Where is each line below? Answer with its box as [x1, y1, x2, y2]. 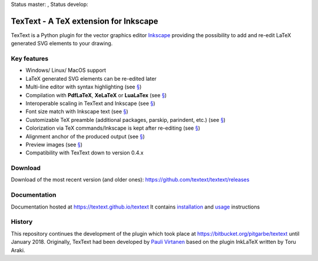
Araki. [11, 246, 25, 253]
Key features [11, 55, 49, 63]
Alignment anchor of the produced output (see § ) [25, 133, 145, 140]
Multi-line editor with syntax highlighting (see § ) [25, 83, 142, 91]
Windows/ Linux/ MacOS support [25, 67, 106, 74]
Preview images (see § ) [25, 141, 82, 148]
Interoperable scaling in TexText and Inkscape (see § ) [25, 100, 155, 107]
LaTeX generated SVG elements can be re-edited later [25, 75, 157, 82]
